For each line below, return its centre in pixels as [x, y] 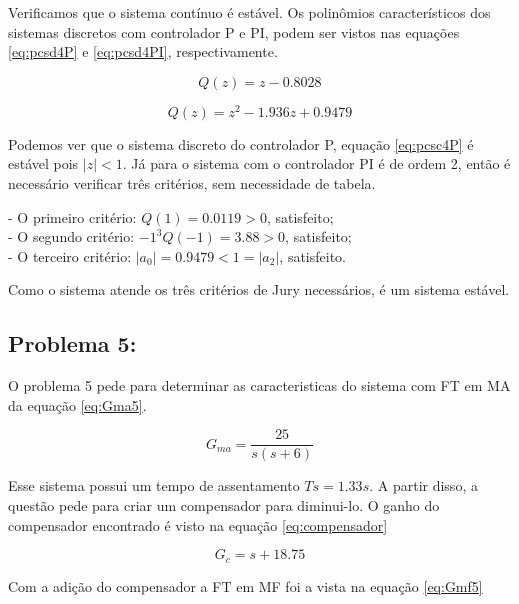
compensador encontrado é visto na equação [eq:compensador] [198, 524]
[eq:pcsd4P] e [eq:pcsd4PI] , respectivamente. [143, 51]
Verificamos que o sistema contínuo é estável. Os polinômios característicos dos [249, 12]
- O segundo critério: [71, 236]
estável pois [43, 163]
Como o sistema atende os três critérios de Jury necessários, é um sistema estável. [259, 289]
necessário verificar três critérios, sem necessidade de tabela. [192, 183]
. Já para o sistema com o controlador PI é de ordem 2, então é [316, 163]
